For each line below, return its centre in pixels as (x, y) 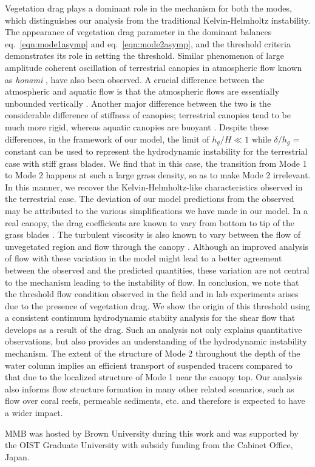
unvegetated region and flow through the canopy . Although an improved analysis (157, 246)
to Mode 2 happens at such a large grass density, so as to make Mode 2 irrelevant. (158, 175)
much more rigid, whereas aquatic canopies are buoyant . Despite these (137, 126)
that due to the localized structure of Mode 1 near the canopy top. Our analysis (154, 377)
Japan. (17, 456)
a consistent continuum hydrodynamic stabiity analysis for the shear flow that (150, 317)
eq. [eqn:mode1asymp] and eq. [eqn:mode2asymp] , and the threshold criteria (148, 43)
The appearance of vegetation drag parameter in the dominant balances (138, 32)
